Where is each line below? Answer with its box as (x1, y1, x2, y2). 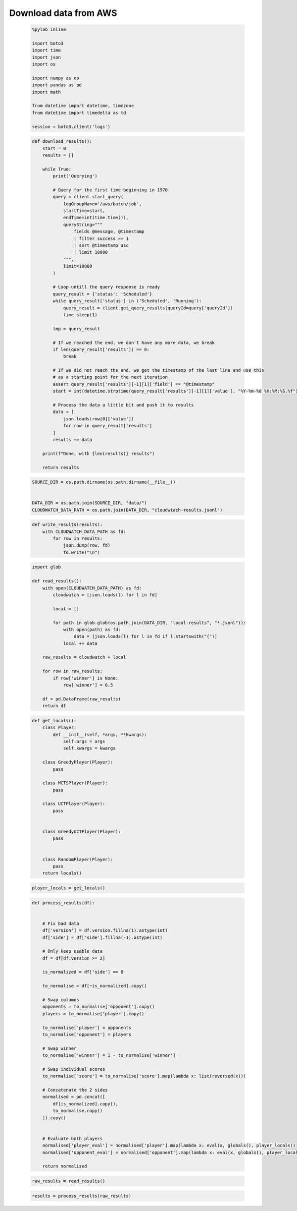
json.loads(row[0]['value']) (63, 416, 134, 421)
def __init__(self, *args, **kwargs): (52, 732, 147, 737)
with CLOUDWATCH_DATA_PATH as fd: (42, 528, 126, 534)
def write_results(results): (32, 522, 103, 527)
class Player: (42, 725, 77, 731)
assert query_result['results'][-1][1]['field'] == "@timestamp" (52, 381, 215, 387)
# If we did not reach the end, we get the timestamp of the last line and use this (52, 367, 264, 373)
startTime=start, (63, 208, 105, 214)
